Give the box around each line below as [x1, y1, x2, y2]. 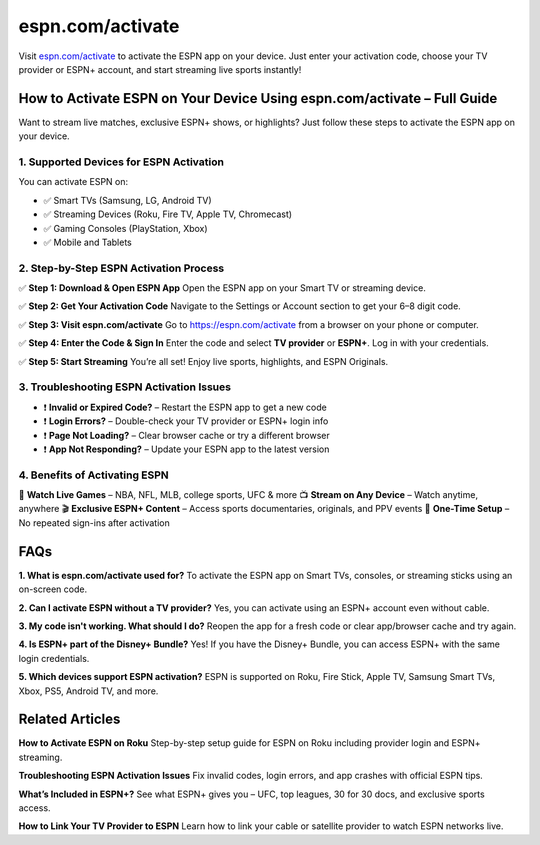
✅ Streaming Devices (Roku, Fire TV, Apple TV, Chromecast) [43, 208, 293, 220]
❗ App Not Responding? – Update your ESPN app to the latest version [43, 443, 330, 455]
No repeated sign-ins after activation [18, 516, 170, 529]
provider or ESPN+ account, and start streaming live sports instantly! [18, 63, 302, 75]
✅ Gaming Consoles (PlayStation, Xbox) [43, 222, 209, 234]
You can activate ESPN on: [18, 176, 129, 188]
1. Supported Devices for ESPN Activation [18, 155, 225, 169]
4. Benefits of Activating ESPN [18, 468, 169, 482]
